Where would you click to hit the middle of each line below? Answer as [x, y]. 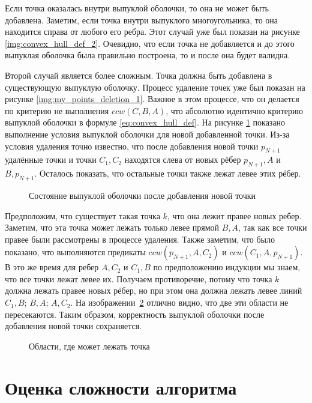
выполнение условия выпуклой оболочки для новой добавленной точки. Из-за [147, 134]
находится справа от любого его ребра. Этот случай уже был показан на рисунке [152, 32]
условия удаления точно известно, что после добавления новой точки [132, 146]
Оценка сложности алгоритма [121, 387]
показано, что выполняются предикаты [75, 252]
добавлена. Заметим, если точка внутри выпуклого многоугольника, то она [141, 20]
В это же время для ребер [52, 267]
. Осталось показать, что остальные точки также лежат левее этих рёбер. [168, 173]
